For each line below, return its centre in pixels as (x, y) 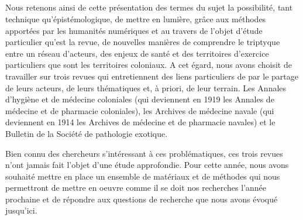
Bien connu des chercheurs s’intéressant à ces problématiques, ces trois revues (144, 153)
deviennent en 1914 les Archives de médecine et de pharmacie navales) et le (140, 122)
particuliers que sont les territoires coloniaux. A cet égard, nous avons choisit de (149, 65)
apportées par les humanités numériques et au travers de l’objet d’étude (134, 30)
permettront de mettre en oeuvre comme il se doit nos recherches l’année (136, 188)
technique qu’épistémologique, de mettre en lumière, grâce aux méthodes (136, 18)
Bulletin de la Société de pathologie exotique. (87, 133)
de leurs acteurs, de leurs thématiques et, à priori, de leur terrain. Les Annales (146, 87)
